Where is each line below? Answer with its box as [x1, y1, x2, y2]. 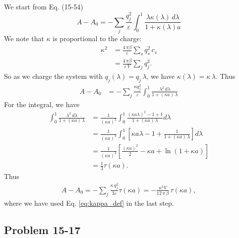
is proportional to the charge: [53, 33, 142, 44]
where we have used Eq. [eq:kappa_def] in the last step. [4, 197, 174, 208]
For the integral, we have [4, 99, 80, 109]
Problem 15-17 [4, 222, 81, 237]
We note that [4, 33, 44, 44]
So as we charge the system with [4, 71, 103, 81]
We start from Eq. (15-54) [4, 1, 83, 11]
